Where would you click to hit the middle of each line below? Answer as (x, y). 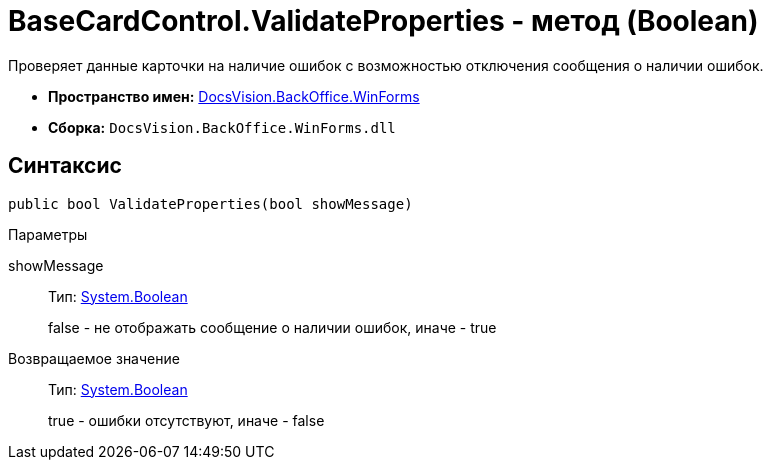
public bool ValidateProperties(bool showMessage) (210, 203)
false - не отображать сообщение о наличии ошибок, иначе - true (272, 327)
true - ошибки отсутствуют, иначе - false (186, 420)
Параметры (48, 234)
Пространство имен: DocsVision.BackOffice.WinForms (234, 96)
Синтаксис (65, 166)
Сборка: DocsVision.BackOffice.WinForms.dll (222, 127)
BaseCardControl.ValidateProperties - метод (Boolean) (383, 21)
